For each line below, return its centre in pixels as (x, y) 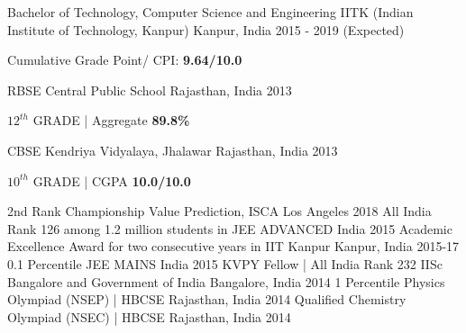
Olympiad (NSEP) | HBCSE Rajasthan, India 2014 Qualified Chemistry (207, 299)
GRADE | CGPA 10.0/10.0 (112, 180)
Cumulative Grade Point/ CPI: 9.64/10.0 (125, 60)
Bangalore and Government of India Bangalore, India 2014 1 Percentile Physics (226, 281)
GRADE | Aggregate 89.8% (111, 120)
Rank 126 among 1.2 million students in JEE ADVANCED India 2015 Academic (230, 228)
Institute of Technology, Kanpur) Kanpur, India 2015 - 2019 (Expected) (206, 29)
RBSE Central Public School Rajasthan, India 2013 (150, 90)
